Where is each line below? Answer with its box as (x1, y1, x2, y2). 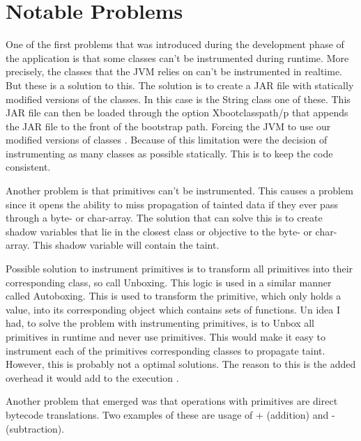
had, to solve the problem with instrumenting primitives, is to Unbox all (6, 316, 315, 330)
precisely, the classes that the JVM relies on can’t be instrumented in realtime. (6, 64, 342, 79)
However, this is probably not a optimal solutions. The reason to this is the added (6, 357, 356, 371)
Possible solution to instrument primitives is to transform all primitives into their (6, 261, 353, 276)
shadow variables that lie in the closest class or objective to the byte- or (6, 224, 312, 238)
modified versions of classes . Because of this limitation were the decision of (6, 132, 328, 147)
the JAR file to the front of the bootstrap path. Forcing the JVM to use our (6, 118, 331, 133)
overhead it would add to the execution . (6, 370, 179, 385)
